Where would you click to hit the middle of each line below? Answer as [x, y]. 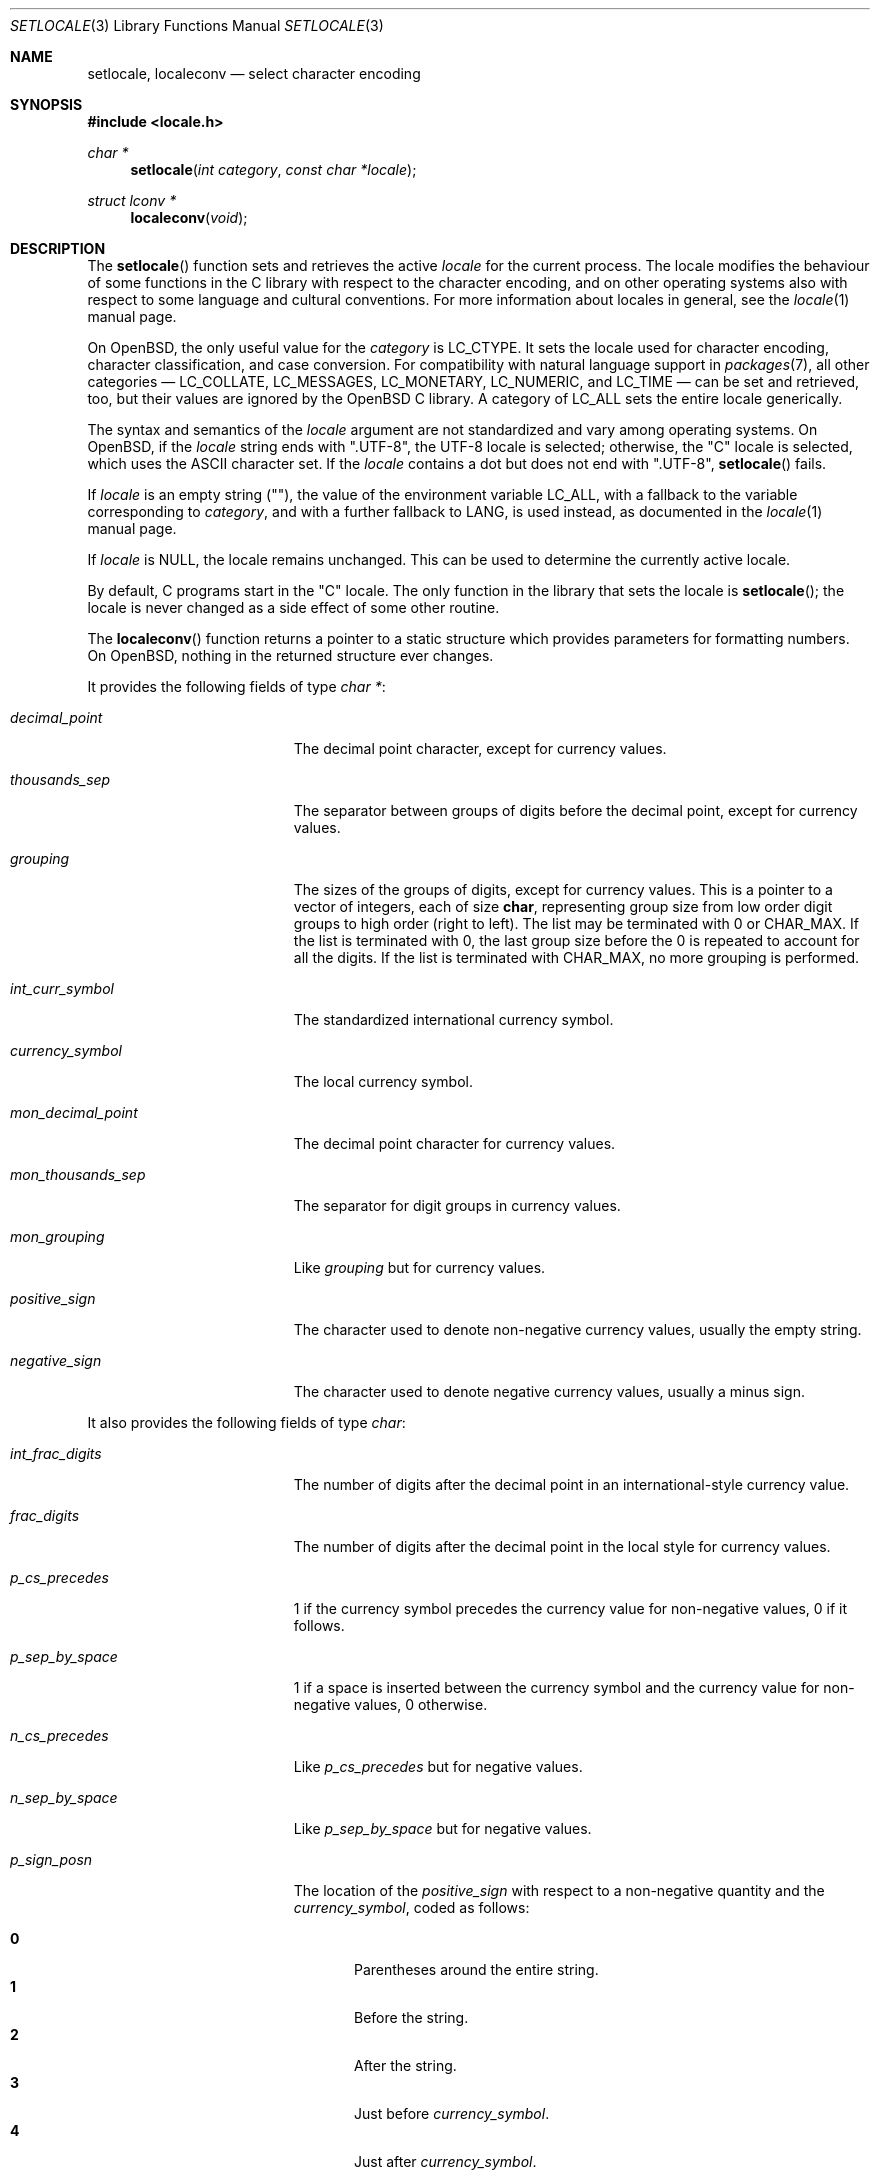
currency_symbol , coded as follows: [411, 1907]
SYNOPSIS [46, 104]
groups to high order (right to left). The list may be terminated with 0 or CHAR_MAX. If [576, 923]
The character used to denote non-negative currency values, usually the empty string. [577, 1329]
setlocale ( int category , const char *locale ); [273, 169]
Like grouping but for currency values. [419, 1267]
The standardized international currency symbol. [453, 1019]
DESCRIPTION [58, 248]
